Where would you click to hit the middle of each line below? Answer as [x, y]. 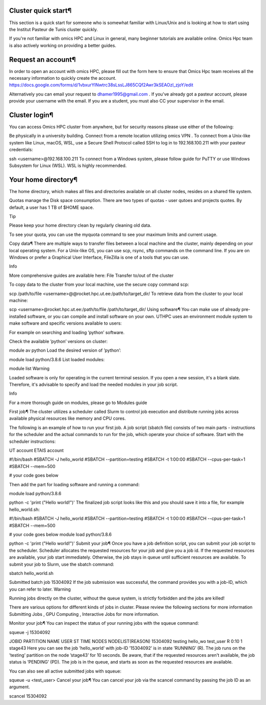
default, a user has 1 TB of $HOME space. [51, 207]
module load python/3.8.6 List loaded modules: [57, 359]
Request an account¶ [42, 59]
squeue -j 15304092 [30, 632]
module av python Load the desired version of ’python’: [65, 350]
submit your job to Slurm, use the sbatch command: [62, 564]
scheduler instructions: [33, 441]
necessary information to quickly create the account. [63, 78]
